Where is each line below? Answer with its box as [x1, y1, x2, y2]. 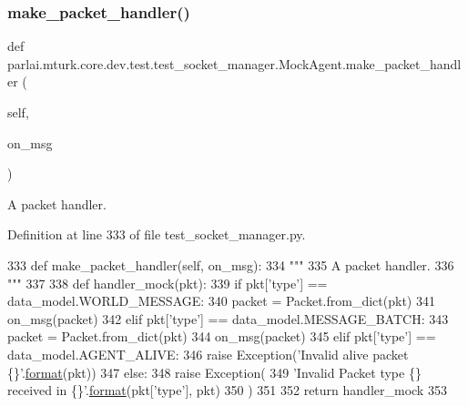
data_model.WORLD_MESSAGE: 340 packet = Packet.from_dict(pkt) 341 [7, 291, 435, 310]
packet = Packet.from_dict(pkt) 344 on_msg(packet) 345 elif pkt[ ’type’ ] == [7, 327, 436, 346]
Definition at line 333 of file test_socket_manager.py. [7, 225, 306, 244]
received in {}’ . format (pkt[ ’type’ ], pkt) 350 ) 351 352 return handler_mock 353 [7, 381, 447, 400]
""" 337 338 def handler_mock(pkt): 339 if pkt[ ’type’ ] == [7, 273, 328, 292]
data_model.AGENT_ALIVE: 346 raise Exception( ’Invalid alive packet [7, 344, 409, 363]
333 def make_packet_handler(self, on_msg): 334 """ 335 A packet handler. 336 [7, 255, 454, 274]
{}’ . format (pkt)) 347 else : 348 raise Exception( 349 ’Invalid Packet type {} [7, 362, 422, 381]
